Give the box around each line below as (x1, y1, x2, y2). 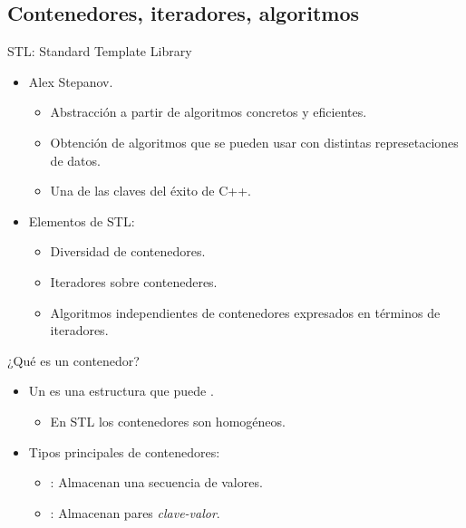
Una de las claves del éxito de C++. (50, 181, 251, 200)
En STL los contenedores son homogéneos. (50, 411, 286, 430)
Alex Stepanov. (28, 72, 113, 91)
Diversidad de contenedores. (50, 242, 206, 261)
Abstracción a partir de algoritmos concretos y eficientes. (50, 102, 367, 121)
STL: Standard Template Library (7, 42, 192, 61)
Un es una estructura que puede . (28, 381, 214, 400)
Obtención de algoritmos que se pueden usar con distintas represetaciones (50, 132, 459, 151)
